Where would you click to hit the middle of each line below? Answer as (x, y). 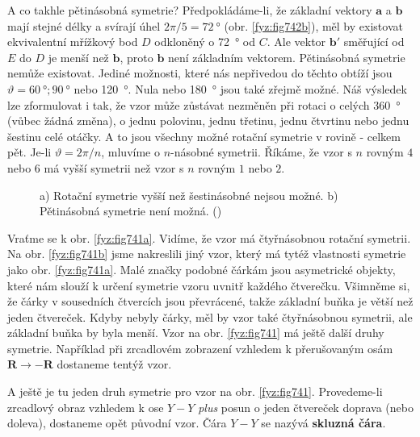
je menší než (78, 57)
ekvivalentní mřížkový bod (73, 42)
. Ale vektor (296, 42)
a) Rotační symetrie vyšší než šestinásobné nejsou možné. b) (189, 195)
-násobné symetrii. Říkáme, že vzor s (261, 152)
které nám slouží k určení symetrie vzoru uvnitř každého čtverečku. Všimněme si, (209, 285)
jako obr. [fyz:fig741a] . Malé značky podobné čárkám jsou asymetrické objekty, (202, 269)
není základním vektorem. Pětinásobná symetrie (286, 57)
